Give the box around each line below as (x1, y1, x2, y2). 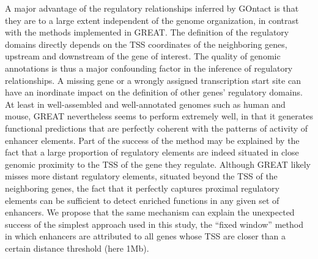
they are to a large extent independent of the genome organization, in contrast (5, 13, 299, 26)
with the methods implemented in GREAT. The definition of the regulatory (5, 26, 289, 39)
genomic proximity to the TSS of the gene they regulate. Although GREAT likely (5, 157, 311, 170)
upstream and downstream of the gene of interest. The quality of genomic (5, 50, 281, 62)
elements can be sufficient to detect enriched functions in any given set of (5, 193, 279, 206)
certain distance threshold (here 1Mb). (5, 241, 149, 254)
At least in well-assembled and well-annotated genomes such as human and (5, 97, 286, 110)
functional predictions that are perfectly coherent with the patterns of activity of (5, 121, 308, 134)
